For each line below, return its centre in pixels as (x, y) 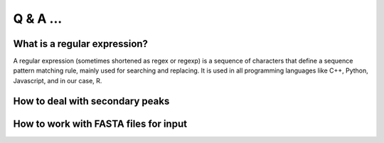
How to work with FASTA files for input (100, 123)
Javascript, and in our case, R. (58, 80)
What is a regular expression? (81, 44)
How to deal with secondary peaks (91, 101)
